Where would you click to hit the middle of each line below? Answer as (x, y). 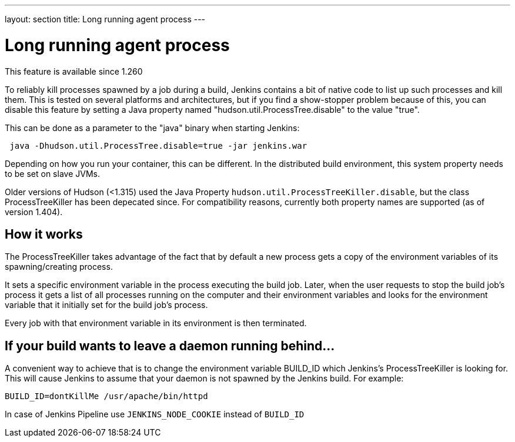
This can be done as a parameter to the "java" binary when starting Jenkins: (152, 128)
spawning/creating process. (59, 267)
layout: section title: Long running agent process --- (105, 19)
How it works (44, 234)
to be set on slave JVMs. (52, 173)
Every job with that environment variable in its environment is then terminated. (156, 323)
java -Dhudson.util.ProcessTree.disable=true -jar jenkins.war (158, 145)
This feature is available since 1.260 (74, 71)
